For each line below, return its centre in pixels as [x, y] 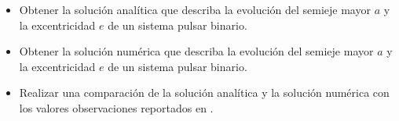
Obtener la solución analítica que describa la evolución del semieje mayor [195, 9]
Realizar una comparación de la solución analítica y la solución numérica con [204, 93]
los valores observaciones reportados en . [116, 107]
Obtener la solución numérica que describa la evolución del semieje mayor [196, 51]
